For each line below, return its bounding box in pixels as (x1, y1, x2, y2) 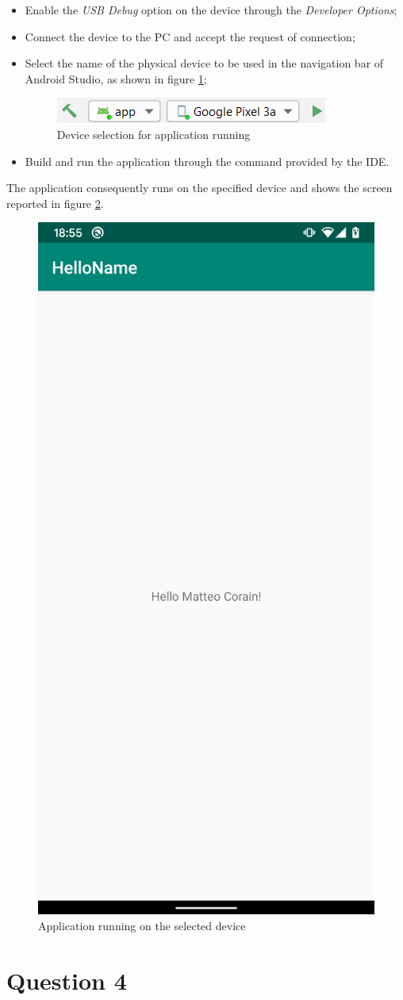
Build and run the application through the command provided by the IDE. (25, 152, 390, 169)
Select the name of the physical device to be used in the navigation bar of (25, 55, 384, 71)
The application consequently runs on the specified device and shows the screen (6, 179, 393, 196)
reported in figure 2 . (6, 194, 104, 211)
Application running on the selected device (38, 917, 246, 933)
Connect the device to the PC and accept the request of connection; (25, 28, 355, 44)
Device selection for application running (56, 125, 251, 142)
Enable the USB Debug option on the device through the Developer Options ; (25, 2, 397, 17)
